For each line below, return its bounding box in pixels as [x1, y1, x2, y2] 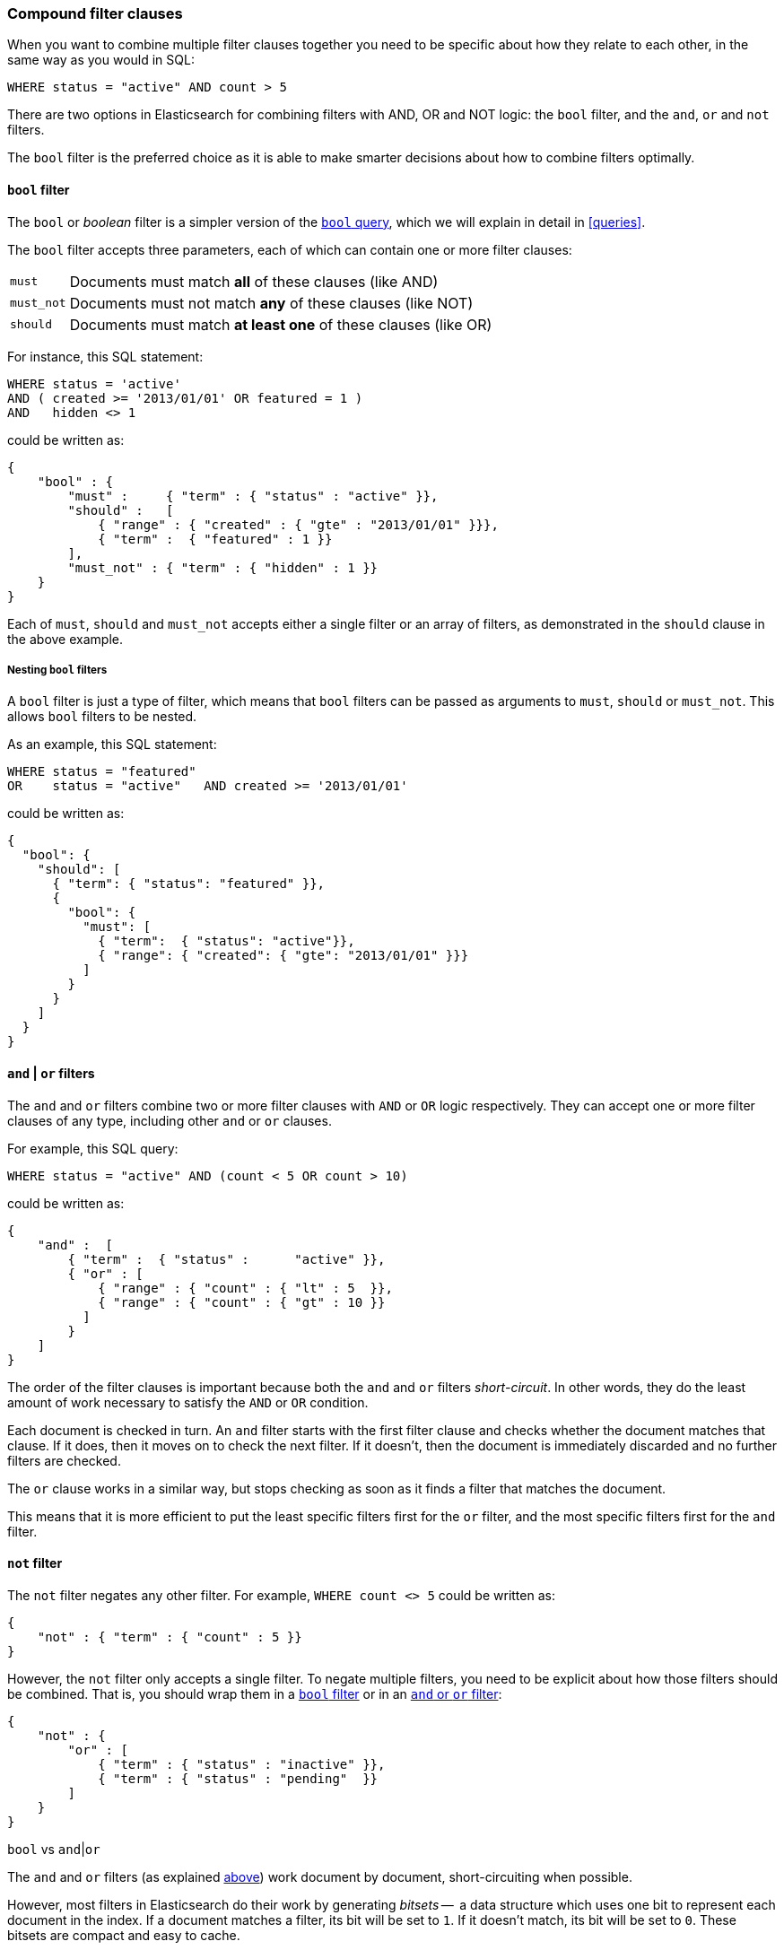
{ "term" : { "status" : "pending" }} [98, 1771, 379, 1786]
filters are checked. [7, 1452, 121, 1468]
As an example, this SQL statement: [7, 736, 217, 753]
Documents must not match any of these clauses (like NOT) [69, 293, 474, 312]
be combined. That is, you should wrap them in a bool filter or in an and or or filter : [7, 1685, 502, 1702]
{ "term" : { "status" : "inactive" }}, [98, 1756, 386, 1772]
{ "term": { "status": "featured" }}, [52, 876, 326, 892]
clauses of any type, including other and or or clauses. [7, 1112, 332, 1128]
